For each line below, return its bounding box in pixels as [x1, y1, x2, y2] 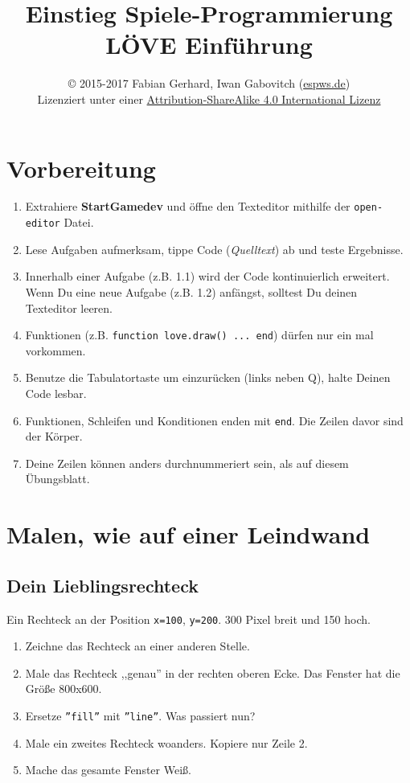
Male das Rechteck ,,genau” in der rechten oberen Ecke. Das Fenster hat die [25, 664, 400, 681]
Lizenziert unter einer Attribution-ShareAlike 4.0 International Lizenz [37, 90, 381, 107]
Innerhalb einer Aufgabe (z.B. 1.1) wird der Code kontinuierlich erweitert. [25, 268, 390, 285]
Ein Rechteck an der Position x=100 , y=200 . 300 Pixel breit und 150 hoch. [6, 610, 371, 627]
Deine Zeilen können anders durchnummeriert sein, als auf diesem [25, 454, 349, 471]
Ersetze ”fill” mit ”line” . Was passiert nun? [25, 707, 256, 724]
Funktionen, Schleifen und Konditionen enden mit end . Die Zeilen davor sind [25, 412, 404, 428]
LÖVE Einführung [105, 28, 313, 61]
